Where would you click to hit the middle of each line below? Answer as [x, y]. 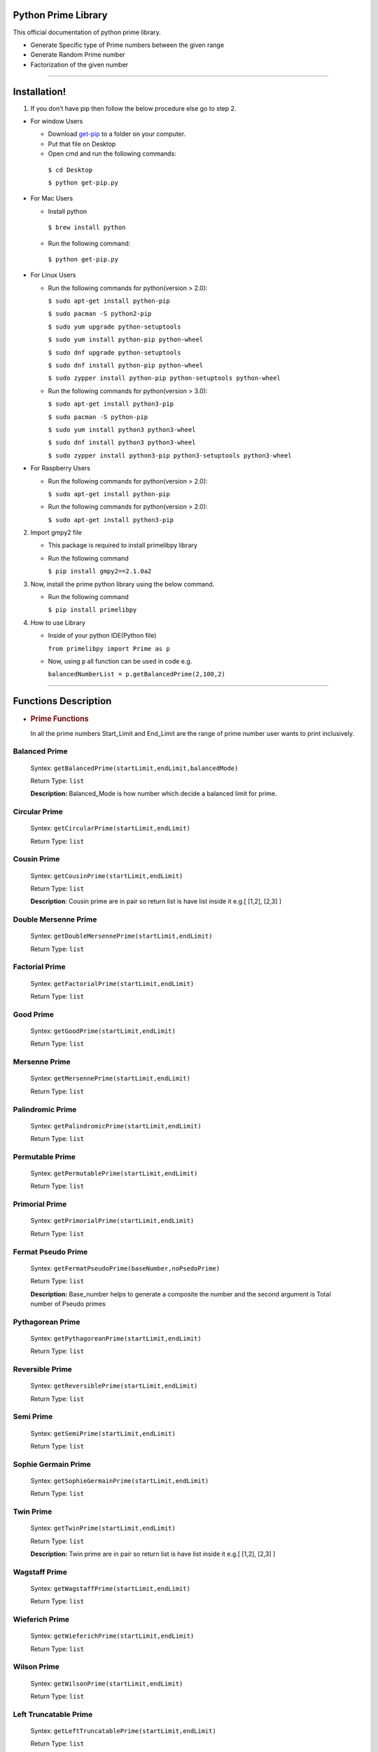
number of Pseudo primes [68, 1303]
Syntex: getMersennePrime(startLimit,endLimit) [110, 1079]
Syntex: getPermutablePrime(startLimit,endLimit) [114, 1173]
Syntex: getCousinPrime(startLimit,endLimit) [107, 875]
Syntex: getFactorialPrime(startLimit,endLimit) [112, 983]
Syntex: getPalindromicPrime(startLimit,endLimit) [116, 1125]
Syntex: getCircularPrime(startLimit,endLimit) [110, 828]
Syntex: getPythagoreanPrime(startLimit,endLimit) [116, 1338]
